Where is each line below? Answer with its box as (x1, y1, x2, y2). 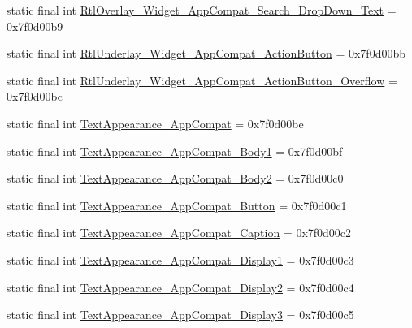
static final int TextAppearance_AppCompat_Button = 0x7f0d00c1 (7, 196, 347, 214)
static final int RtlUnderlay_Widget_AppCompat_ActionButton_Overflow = (7, 71, 397, 88)
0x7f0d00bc (7, 88, 63, 105)
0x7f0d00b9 (7, 17, 63, 34)
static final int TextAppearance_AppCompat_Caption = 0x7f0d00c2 (7, 224, 352, 241)
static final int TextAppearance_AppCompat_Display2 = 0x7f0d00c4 (7, 278, 354, 296)
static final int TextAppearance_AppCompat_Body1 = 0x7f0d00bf (7, 142, 343, 159)
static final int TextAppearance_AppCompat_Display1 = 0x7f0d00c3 (7, 251, 354, 268)
